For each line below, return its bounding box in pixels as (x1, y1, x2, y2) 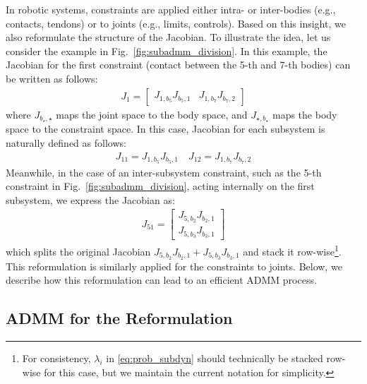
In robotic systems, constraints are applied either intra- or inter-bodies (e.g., (6, 2, 336, 16)
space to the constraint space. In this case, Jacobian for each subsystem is (6, 121, 325, 136)
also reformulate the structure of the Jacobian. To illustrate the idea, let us (6, 30, 331, 44)
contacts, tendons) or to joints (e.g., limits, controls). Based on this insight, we (6, 16, 346, 30)
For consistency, (22, 351, 91, 366)
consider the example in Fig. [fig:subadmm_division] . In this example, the (6, 43, 327, 58)
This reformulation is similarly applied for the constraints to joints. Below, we (6, 258, 342, 273)
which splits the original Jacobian (6, 244, 151, 258)
